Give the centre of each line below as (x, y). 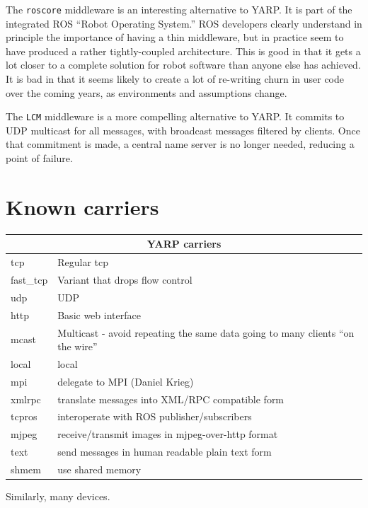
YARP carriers (184, 244)
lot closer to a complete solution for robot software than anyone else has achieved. (183, 65)
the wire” (77, 346)
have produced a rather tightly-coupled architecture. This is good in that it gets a (183, 51)
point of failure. (39, 158)
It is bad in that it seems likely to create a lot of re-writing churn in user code (175, 79)
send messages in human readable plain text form (165, 452)
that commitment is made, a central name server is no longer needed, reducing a (180, 144)
